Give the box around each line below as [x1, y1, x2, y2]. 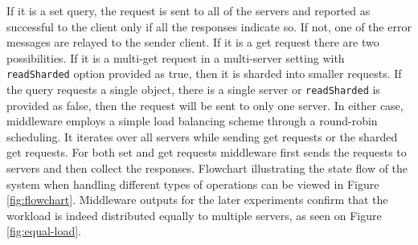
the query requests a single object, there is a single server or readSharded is [6, 81, 380, 98]
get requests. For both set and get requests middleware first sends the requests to [6, 144, 407, 161]
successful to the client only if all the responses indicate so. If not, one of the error [6, 18, 412, 35]
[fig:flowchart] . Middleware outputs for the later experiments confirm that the [6, 191, 388, 208]
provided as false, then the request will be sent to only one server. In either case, [6, 96, 404, 113]
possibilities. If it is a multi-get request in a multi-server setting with [6, 49, 345, 66]
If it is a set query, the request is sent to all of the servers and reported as [6, 2, 371, 18]
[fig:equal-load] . [6, 223, 81, 239]
